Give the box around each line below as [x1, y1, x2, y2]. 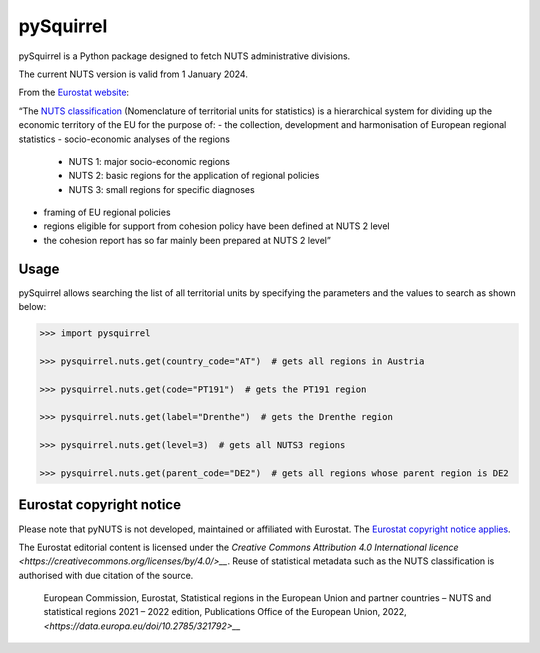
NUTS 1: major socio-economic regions [68, 155, 230, 167]
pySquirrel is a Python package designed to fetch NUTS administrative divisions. [18, 50, 351, 62]
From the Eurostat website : [18, 86, 130, 99]
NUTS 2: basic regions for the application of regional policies [68, 170, 320, 182]
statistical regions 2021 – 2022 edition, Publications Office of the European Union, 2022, [43, 606, 407, 618]
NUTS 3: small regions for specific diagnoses [68, 183, 255, 195]
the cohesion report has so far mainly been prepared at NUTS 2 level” [43, 234, 332, 246]
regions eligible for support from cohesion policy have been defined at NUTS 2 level [43, 220, 390, 232]
